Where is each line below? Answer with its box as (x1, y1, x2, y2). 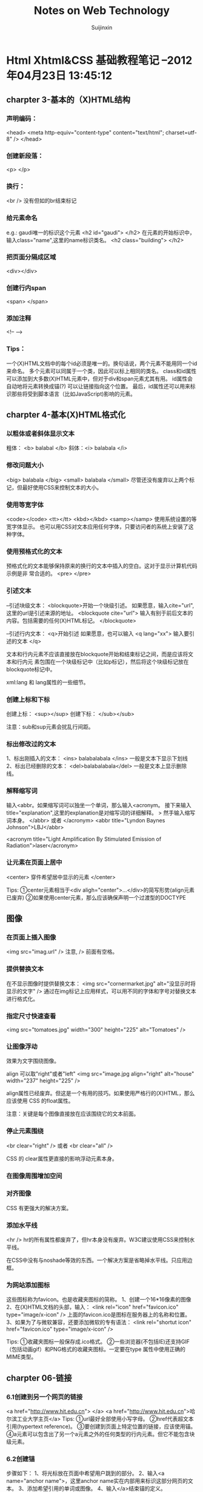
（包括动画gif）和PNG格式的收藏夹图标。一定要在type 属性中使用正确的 (6, 1346, 186, 1353)
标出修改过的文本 (6, 740, 56, 748)
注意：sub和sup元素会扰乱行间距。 (6, 723, 94, 730)
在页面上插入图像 (6, 933, 56, 942)
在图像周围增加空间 (6, 1171, 62, 1180)
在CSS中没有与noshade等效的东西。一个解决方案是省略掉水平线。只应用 (6, 1256, 188, 1264)
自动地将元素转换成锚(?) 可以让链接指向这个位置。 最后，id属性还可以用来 (6, 382, 191, 390)
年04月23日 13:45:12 (6, 68, 113, 82)
